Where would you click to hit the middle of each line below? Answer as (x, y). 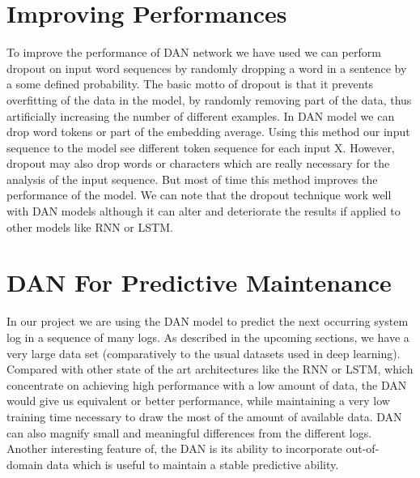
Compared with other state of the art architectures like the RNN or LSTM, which (210, 369)
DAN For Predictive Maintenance (199, 282)
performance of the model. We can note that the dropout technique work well (199, 195)
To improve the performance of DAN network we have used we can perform (194, 52)
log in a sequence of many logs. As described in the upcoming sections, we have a (208, 337)
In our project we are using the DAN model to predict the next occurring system (208, 321)
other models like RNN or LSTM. (90, 226)
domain (25, 464)
